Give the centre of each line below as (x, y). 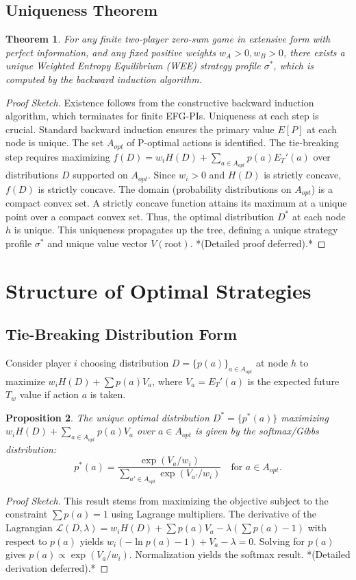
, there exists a (314, 52)
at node (272, 363)
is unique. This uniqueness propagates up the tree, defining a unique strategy (176, 230)
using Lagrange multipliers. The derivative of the (214, 514)
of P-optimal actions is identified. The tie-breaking (233, 142)
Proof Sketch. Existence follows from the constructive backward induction (160, 102)
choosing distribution (125, 363)
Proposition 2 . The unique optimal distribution (107, 417)
